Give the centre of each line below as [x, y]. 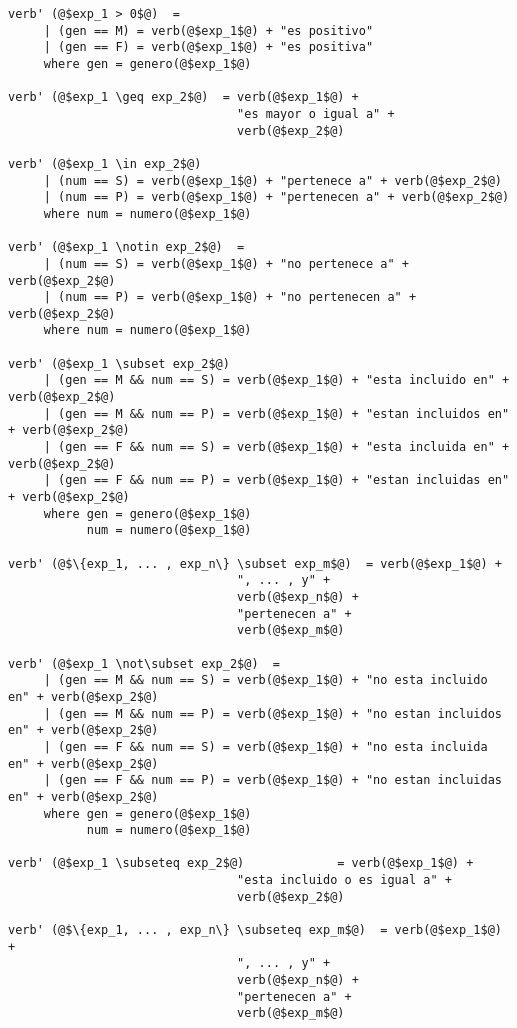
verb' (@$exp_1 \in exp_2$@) [105, 163]
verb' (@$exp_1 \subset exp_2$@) [119, 363]
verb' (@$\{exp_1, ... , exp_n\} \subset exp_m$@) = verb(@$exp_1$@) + [255, 563]
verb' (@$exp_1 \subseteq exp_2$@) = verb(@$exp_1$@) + [241, 863]
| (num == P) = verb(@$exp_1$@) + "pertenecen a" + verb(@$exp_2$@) [276, 197]
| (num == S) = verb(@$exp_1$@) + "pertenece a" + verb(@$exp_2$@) [272, 180]
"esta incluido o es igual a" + [344, 880]
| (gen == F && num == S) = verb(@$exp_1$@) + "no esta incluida [265, 746]
